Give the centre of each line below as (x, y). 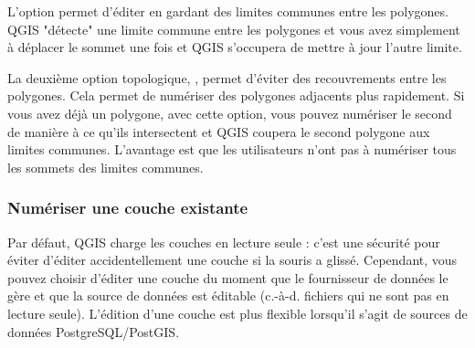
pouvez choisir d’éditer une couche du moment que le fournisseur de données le (228, 277)
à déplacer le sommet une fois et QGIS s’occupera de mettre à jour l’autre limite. (235, 47)
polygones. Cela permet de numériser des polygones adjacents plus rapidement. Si (236, 95)
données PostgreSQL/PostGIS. (94, 331)
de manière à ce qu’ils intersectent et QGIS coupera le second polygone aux (219, 131)
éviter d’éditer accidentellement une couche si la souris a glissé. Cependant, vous (232, 260)
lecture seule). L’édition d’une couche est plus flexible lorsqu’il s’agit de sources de (237, 313)
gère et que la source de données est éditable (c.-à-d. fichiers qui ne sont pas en (228, 295)
